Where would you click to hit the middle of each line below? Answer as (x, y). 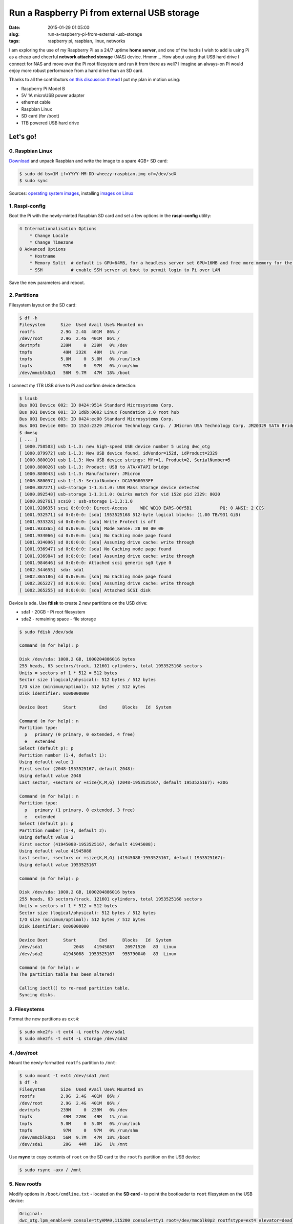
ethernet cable (36, 102)
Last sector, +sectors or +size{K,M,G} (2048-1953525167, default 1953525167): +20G (124, 783)
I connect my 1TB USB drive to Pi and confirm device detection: (73, 385)
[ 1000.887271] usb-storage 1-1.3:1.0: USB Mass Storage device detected (109, 487)
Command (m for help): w (49, 967)
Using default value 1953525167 (58, 865)
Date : (15, 27)
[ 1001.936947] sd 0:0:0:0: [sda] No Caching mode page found (95, 549)
